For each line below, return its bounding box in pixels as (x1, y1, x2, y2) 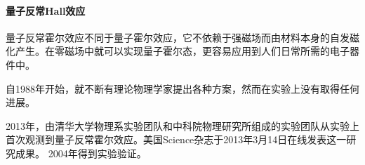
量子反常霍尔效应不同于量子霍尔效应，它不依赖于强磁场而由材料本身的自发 (6, 29, 350, 44)
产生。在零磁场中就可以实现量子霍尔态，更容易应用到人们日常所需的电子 (15, 44, 350, 58)
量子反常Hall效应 (6, 3, 86, 18)
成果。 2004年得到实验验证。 (15, 145, 147, 160)
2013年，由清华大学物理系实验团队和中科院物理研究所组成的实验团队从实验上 (6, 118, 359, 133)
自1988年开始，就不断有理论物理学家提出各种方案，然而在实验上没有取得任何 (6, 81, 359, 95)
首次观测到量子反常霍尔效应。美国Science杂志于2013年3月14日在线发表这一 (6, 132, 347, 147)
